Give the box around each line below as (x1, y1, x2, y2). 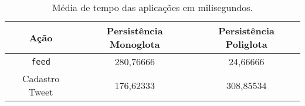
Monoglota (109, 37, 160, 51)
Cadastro (22, 72, 60, 85)
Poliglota (225, 37, 267, 51)
